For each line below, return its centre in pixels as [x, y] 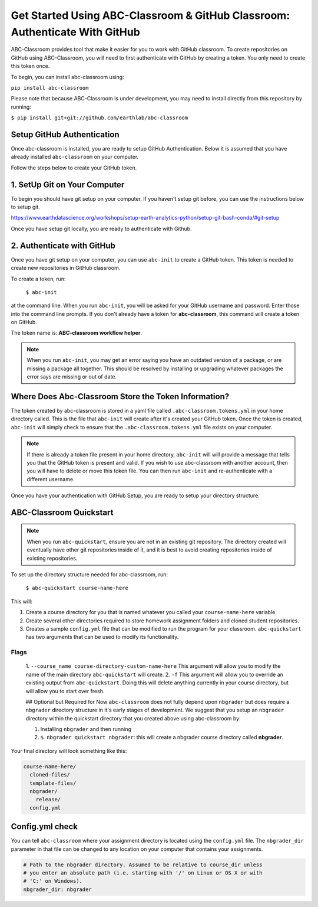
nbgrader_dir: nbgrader [58, 889]
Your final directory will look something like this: [69, 751]
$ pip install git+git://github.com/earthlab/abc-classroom [100, 118]
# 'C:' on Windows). [53, 881]
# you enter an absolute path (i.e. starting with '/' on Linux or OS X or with [143, 873]
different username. [51, 479]
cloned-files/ [50, 775]
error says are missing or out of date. [72, 377]
